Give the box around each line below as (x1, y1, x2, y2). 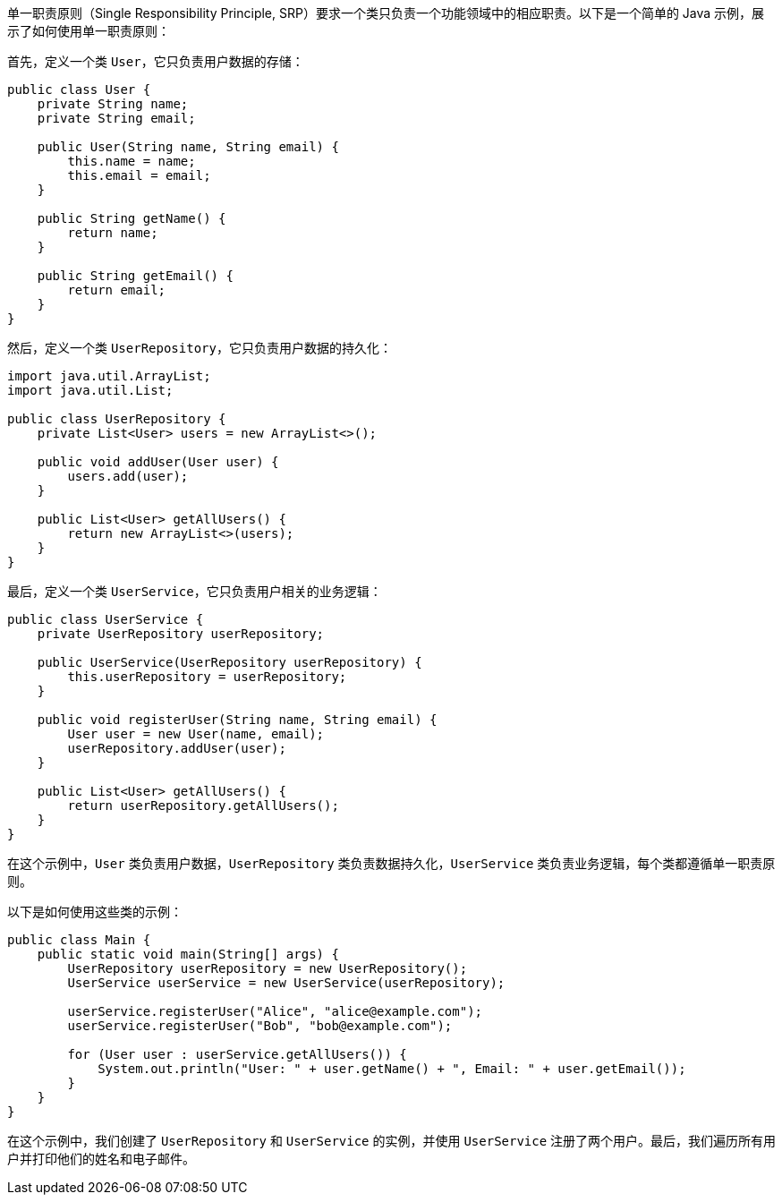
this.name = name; (67, 154, 196, 168)
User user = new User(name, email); (67, 727, 325, 741)
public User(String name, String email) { (37, 140, 339, 154)
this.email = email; (67, 168, 211, 183)
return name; (67, 226, 158, 240)
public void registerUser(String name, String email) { (37, 712, 438, 727)
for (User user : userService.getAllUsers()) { (67, 1047, 407, 1061)
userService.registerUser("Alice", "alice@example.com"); (67, 1004, 483, 1019)
